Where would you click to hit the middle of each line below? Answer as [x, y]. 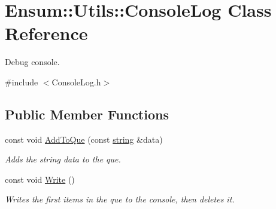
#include [22, 82]
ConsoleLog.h [76, 82]
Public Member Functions [87, 114]
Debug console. [32, 62]
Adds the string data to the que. [63, 159]
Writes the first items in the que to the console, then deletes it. [120, 199]
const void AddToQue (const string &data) [84, 139]
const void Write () [40, 179]
